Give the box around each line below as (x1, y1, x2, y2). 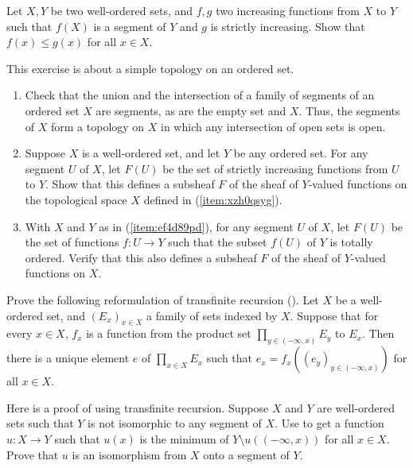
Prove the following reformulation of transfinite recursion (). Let (6, 291, 319, 307)
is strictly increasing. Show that (210, 17, 365, 34)
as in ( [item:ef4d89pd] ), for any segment (99, 218, 294, 234)
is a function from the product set (86, 325, 251, 342)
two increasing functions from (216, 2, 360, 18)
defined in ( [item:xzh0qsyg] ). (143, 191, 282, 207)
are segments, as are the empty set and (95, 102, 286, 118)
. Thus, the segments (298, 102, 400, 118)
